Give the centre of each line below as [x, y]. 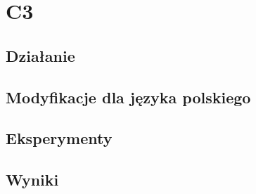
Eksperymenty [59, 138]
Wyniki [32, 180]
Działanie [40, 55]
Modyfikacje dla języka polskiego [128, 97]
